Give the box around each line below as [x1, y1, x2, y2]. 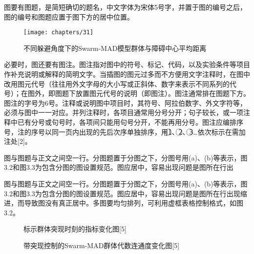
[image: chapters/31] [23, 29, 94, 36]
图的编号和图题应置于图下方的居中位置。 [4, 11, 134, 22]
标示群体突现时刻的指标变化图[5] [23, 224, 127, 234]
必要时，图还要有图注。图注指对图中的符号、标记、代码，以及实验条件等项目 [4, 59, 250, 69]
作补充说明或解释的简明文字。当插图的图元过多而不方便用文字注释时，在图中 [4, 69, 250, 79]
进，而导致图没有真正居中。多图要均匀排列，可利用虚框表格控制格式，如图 [4, 198, 243, 208]
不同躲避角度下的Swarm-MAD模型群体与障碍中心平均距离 [23, 43, 207, 53]
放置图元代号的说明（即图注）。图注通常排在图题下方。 [75, 88, 250, 98]
